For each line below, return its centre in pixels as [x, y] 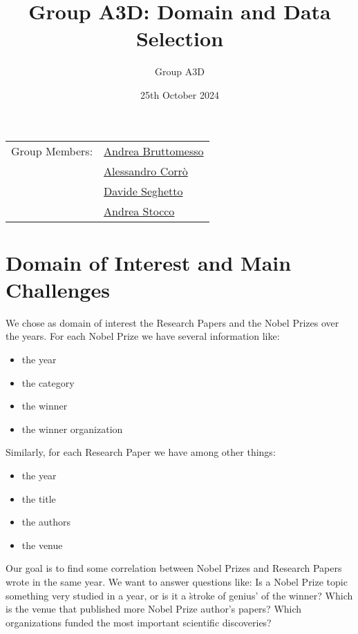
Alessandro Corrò [146, 171]
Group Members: [52, 151]
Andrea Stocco [139, 211]
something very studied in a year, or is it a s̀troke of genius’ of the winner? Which [179, 595]
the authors [46, 522]
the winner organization [72, 429]
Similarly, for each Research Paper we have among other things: [141, 452]
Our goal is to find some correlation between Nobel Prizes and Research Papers [174, 568]
